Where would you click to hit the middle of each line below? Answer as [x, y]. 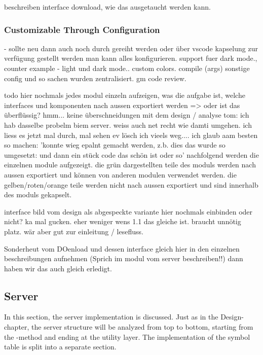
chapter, [17, 327]
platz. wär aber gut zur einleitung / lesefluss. [74, 231]
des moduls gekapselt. [38, 194]
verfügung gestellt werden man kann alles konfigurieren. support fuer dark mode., [131, 58]
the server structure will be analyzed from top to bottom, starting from [142, 327]
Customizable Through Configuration [82, 29]
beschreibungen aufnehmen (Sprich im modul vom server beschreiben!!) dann [124, 258]
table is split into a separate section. [60, 347]
